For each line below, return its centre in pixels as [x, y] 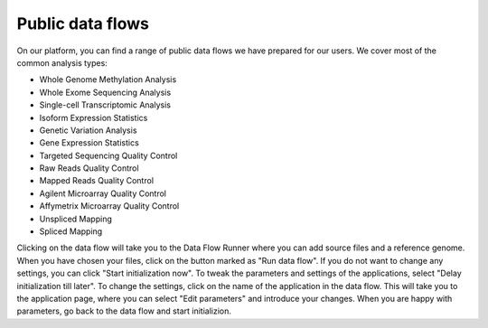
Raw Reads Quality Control [89, 168]
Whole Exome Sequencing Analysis [105, 92]
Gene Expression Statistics [89, 143]
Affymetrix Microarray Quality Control [109, 206]
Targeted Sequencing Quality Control [108, 155]
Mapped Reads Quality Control [96, 181]
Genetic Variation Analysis [88, 130]
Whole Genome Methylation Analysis [108, 80]
